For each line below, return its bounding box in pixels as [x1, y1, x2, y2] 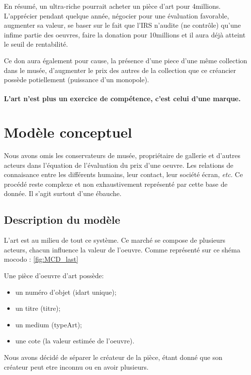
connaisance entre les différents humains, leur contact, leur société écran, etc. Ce [4, 169, 243, 179]
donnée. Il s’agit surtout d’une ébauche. [4, 188, 122, 198]
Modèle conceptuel [4, 122, 132, 142]
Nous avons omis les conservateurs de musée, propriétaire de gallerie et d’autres [4, 150, 240, 161]
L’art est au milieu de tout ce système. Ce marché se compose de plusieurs [4, 235, 226, 245]
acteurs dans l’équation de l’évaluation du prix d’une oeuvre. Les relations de [4, 160, 234, 170]
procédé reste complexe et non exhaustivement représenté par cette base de [4, 179, 228, 189]
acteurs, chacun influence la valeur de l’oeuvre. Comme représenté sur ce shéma [4, 244, 240, 254]
